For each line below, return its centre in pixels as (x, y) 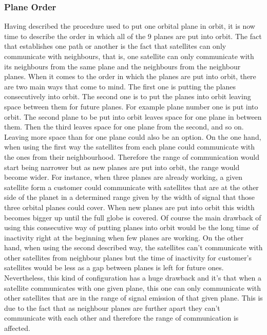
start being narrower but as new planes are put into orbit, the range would (122, 167)
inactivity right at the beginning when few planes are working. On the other (124, 237)
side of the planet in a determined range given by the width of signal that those (129, 197)
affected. (17, 328)
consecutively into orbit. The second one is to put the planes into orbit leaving (128, 96)
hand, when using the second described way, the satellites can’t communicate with (133, 247)
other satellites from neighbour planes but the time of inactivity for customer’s (128, 257)
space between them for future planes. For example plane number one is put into (131, 106)
